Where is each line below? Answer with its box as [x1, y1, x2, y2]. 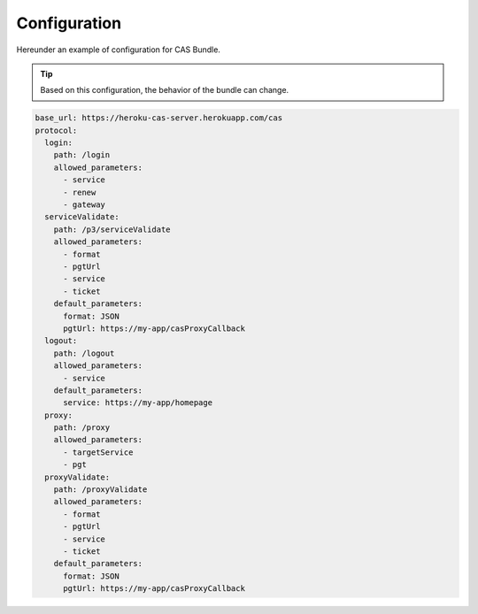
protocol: [35, 125, 78, 135]
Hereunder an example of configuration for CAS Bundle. [16, 44, 221, 55]
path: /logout [53, 348, 115, 358]
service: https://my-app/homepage [63, 398, 212, 408]
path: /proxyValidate [53, 485, 148, 495]
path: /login [53, 150, 111, 160]
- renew [63, 187, 96, 197]
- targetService [63, 447, 134, 457]
